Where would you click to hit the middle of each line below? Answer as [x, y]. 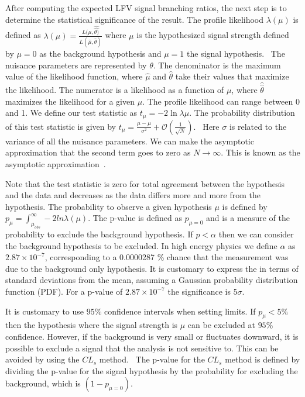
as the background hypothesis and [100, 53]
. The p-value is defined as [135, 218]
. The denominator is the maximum [217, 65]
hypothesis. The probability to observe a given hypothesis [109, 206]
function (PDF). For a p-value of [64, 291]
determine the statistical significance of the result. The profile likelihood [135, 19]
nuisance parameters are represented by [76, 65]
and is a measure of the [248, 218]
